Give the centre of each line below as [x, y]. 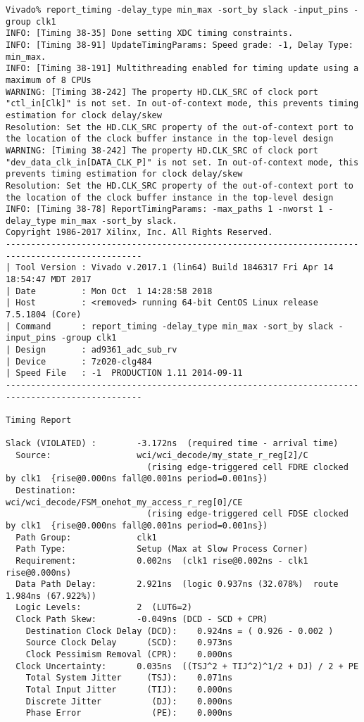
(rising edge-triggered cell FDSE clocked [247, 514]
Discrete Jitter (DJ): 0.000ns [129, 701]
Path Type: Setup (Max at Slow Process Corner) [162, 549]
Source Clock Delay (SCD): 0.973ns [129, 643]
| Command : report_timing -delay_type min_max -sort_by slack [170, 326]
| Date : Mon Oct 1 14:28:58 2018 [109, 291]
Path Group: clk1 [86, 537]
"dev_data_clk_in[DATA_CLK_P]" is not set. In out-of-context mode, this [182, 162]
